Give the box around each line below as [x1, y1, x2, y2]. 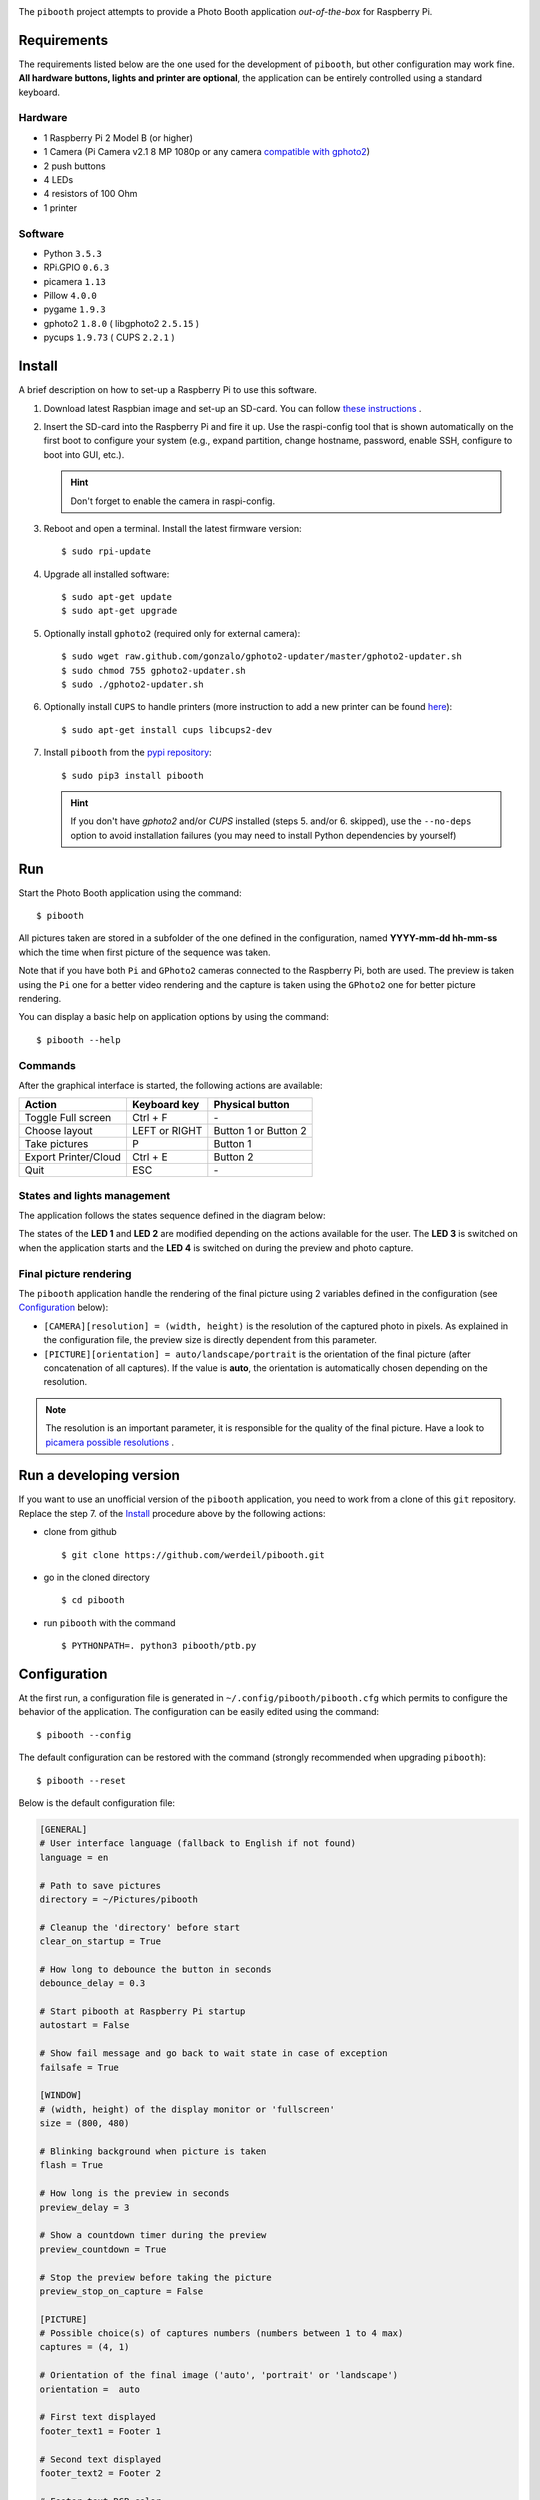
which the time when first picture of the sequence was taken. [18, 946, 271, 958]
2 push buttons [43, 160, 106, 172]
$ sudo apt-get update [61, 591, 173, 603]
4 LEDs [43, 174, 74, 185]
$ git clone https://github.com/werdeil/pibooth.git [61, 1549, 325, 1560]
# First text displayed [39, 2411, 157, 2423]
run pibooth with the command [43, 1616, 176, 1629]
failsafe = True [39, 2061, 120, 2073]
